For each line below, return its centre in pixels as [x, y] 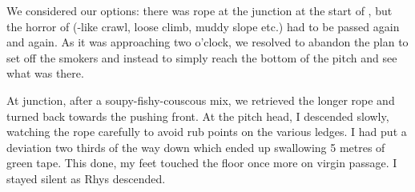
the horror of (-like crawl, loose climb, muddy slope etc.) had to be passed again [203, 26]
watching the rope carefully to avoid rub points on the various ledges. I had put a [207, 132]
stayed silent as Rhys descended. [86, 178]
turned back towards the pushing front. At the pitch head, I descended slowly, [198, 116]
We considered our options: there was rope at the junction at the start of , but [199, 10]
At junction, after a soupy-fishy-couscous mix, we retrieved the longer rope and [201, 100]
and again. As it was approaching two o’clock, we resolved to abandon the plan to [207, 42]
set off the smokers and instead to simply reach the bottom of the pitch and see [202, 57]
